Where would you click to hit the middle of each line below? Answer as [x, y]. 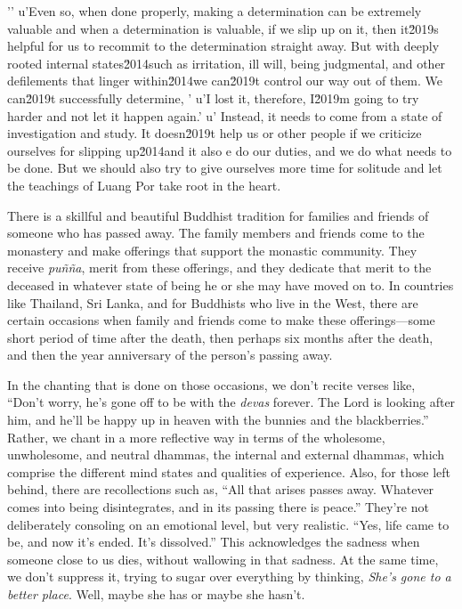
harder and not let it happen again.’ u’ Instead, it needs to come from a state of [225, 115]
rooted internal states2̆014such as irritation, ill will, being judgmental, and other [227, 63]
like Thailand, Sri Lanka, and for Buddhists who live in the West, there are [213, 302]
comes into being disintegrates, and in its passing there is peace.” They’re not [218, 507]
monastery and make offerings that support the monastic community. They [212, 250]
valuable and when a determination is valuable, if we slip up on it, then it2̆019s [223, 28]
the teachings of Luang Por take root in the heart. [144, 185]
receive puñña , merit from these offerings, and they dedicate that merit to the [219, 268]
